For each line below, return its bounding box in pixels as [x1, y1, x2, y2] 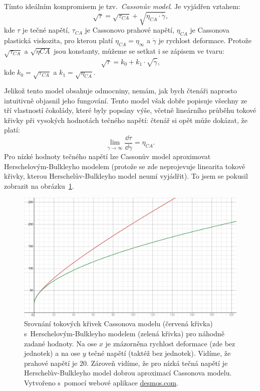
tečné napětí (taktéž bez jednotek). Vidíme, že [88, 348, 231, 358]
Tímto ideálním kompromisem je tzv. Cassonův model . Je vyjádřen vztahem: [4, 1, 240, 11]
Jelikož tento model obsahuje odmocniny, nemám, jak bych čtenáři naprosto [4, 85, 237, 96]
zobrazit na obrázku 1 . [4, 180, 74, 191]
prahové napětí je [24, 357, 78, 368]
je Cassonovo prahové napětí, [85, 25, 174, 35]
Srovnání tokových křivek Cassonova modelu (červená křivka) [24, 318, 213, 329]
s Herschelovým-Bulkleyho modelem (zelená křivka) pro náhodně [24, 328, 224, 339]
